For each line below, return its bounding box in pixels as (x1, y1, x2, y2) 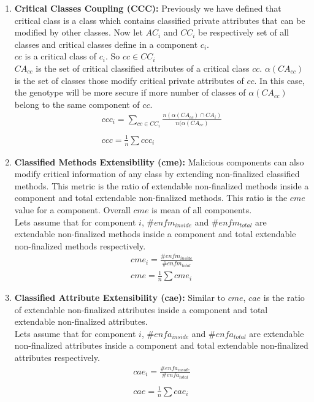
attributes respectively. (14, 351, 100, 364)
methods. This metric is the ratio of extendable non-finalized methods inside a (14, 179, 309, 192)
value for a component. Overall (14, 203, 131, 216)
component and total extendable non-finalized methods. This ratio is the (14, 191, 288, 204)
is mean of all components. (151, 203, 252, 216)
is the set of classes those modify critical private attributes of (14, 74, 244, 86)
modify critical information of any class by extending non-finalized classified (14, 167, 300, 180)
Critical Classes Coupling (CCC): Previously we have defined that (14, 2, 281, 14)
